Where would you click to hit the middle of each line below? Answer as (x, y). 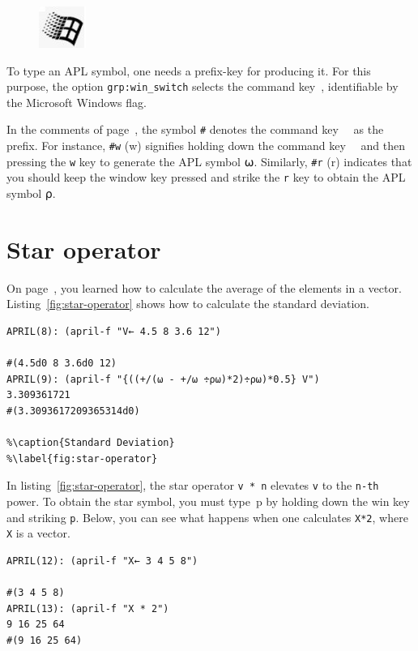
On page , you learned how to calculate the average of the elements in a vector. (204, 287)
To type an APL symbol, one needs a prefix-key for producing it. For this (189, 70)
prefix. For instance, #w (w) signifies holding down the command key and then (206, 146)
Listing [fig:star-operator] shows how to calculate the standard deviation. (188, 304)
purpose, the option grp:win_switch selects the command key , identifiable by (203, 86)
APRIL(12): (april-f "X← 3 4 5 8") (102, 561)
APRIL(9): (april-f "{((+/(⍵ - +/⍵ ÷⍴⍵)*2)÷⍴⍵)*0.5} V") (163, 379)
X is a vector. (38, 533)
